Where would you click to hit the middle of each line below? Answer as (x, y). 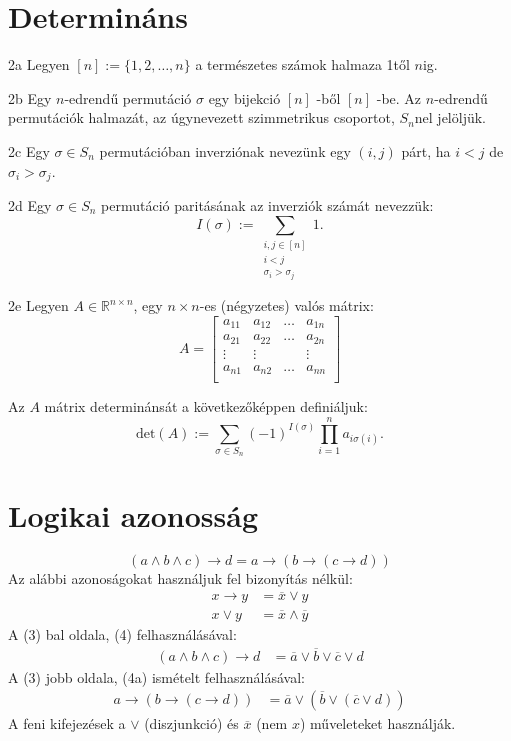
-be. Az (399, 97)
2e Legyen (38, 305)
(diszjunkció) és (191, 723)
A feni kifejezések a (67, 723)
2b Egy (30, 97)
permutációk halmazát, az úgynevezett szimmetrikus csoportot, (201, 117)
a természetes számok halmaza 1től (302, 64)
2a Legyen (39, 64)
